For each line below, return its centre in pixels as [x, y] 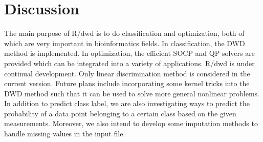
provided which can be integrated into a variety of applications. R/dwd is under [129, 63]
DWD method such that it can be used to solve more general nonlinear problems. [132, 93]
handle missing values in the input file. [65, 134]
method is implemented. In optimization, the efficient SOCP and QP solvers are [129, 53]
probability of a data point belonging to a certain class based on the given [120, 113]
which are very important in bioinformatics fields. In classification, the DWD [125, 43]
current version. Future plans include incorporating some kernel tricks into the [127, 83]
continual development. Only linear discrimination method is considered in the [127, 73]
